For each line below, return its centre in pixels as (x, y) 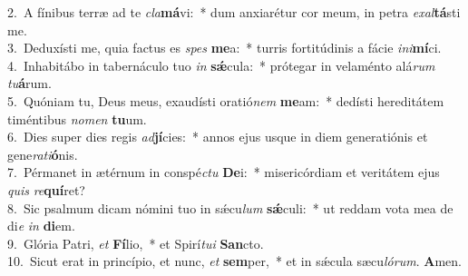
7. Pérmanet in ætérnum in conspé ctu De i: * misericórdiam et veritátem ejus (224, 172)
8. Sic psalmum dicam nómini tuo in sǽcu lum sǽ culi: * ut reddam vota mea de (230, 207)
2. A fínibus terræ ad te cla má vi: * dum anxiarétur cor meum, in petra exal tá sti (234, 12)
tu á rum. (29, 83)
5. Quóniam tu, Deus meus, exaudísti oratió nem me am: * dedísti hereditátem (226, 100)
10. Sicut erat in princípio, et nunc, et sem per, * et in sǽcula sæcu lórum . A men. (234, 261)
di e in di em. (41, 226)
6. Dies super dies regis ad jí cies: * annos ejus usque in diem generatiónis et (218, 137)
